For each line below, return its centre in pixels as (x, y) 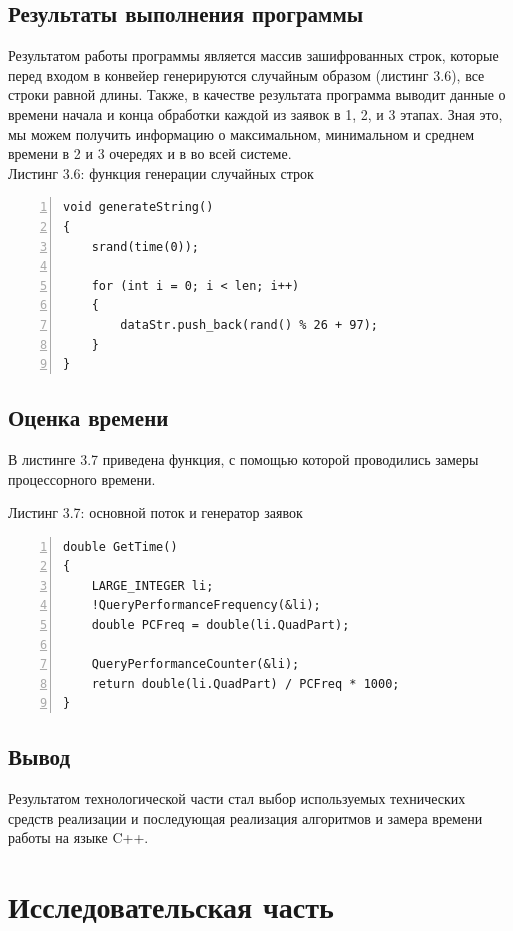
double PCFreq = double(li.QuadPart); (220, 625)
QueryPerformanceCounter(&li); (195, 664)
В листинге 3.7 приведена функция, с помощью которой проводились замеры (243, 458)
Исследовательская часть (171, 906)
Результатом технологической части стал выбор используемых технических (237, 798)
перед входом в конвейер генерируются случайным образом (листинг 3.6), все (246, 74)
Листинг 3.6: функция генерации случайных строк (161, 172)
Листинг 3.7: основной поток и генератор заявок (155, 512)
